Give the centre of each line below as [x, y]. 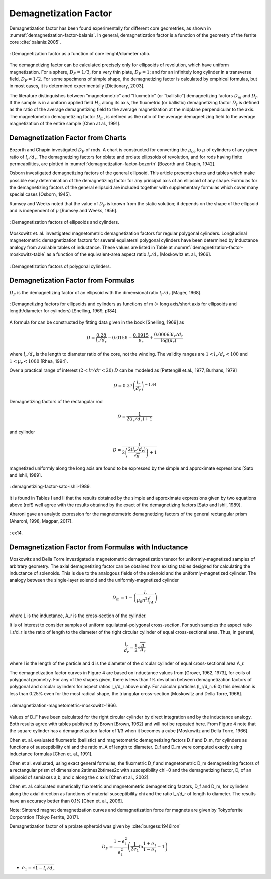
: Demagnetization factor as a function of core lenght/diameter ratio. [80, 53]
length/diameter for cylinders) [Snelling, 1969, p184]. [63, 311]
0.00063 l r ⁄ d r [168, 335]
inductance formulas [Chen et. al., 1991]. [51, 754]
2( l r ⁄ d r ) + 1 [140, 419]
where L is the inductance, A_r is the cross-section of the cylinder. [78, 616]
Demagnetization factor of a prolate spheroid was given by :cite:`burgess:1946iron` [95, 826]
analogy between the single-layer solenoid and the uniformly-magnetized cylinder [94, 580]
